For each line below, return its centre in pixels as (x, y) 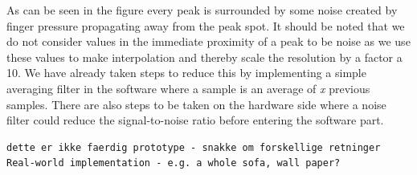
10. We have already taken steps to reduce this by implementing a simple (186, 73)
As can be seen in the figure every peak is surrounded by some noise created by (202, 10)
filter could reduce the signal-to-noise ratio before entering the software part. (195, 120)
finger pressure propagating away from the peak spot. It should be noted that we (206, 25)
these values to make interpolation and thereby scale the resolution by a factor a (204, 57)
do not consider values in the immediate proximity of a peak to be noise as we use (208, 41)
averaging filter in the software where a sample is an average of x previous (188, 88)
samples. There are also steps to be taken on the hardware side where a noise (196, 104)
